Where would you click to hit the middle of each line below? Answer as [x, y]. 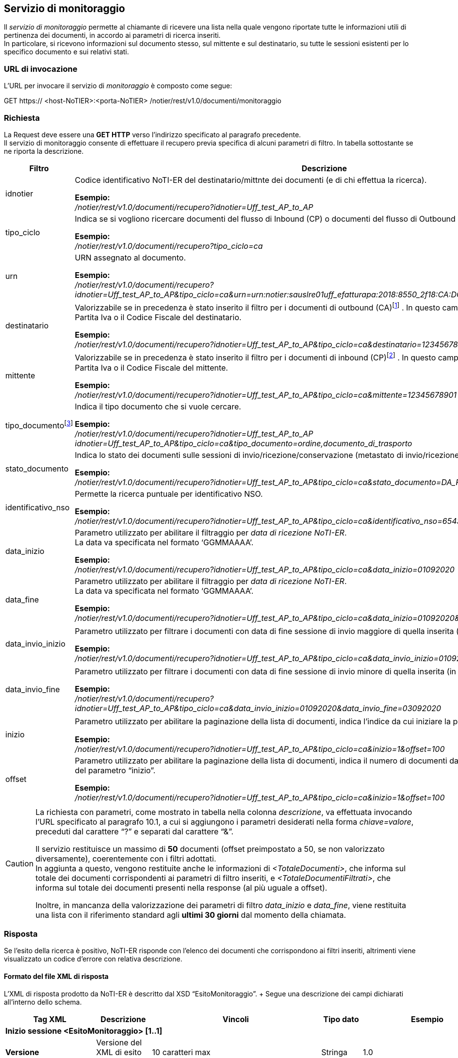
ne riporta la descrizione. [44, 151]
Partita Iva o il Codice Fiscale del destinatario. [158, 317]
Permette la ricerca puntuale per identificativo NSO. [169, 494]
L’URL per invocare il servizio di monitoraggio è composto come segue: [118, 86]
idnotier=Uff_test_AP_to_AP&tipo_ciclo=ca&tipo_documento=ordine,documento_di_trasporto [244, 443]
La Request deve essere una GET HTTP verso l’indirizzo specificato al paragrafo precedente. [153, 134]
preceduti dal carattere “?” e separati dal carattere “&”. [135, 831]
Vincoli [236, 1019]
